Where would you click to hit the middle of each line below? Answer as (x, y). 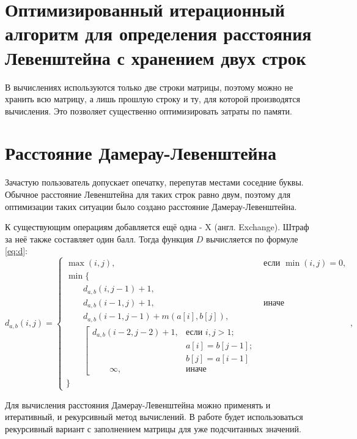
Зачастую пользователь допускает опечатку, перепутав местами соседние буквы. (154, 182)
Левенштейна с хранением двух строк (156, 57)
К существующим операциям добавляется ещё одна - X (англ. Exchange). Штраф (157, 227)
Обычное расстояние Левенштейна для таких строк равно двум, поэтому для (148, 194)
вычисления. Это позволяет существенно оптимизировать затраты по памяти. (149, 111)
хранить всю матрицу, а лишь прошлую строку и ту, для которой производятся (153, 99)
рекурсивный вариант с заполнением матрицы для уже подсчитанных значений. (153, 428)
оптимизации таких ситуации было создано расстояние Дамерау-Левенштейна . (151, 206)
